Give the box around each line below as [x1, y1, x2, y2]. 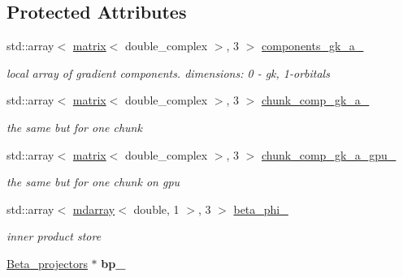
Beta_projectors [6, 254, 88, 271]
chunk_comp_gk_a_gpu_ [262, 146, 396, 163]
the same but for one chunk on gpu [6, 173, 180, 190]
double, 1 [133, 200, 180, 217]
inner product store [6, 228, 102, 245]
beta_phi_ [233, 200, 288, 217]
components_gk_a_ [262, 37, 364, 54]
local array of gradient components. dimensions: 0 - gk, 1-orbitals [6, 64, 330, 81]
